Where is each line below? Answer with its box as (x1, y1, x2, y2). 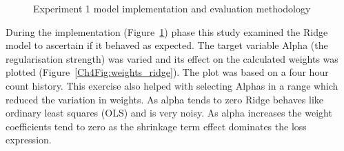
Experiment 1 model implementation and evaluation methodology (33, 1, 311, 15)
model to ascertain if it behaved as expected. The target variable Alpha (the (6, 38, 328, 52)
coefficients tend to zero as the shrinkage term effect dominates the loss (6, 119, 307, 133)
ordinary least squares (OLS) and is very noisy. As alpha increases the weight (6, 105, 332, 120)
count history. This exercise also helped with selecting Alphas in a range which (6, 78, 338, 92)
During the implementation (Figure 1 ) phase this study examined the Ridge (6, 24, 328, 39)
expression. (6, 132, 52, 147)
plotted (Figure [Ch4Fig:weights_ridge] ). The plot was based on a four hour (6, 65, 329, 79)
